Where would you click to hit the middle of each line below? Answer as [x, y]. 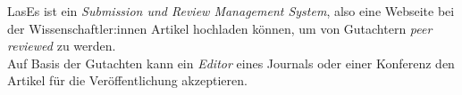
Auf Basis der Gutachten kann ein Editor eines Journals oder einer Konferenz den [231, 63]
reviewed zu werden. [62, 46]
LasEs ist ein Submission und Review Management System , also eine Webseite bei [231, 11]
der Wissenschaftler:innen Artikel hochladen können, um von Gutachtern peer [220, 28]
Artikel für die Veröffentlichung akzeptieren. [127, 80]
